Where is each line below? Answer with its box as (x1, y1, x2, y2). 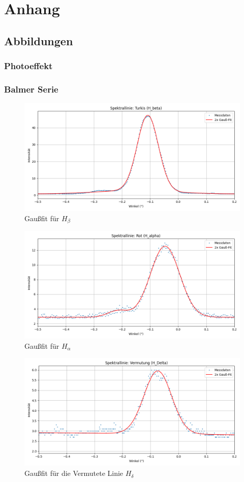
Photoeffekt (4, 59, 53, 72)
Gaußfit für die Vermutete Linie (24, 468, 124, 478)
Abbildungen (4, 33, 73, 48)
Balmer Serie (4, 82, 58, 95)
